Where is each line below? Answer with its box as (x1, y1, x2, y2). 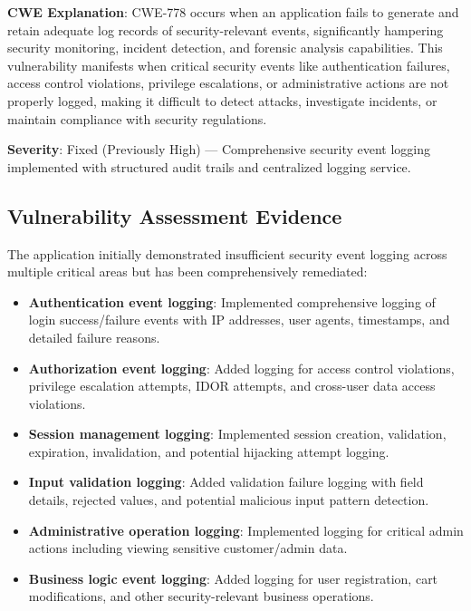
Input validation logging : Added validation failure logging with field (28, 472, 424, 491)
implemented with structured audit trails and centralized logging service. (7, 157, 411, 176)
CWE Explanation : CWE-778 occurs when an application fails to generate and (7, 3, 459, 21)
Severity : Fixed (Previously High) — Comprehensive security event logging (7, 140, 431, 159)
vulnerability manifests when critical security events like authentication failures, (7, 55, 450, 74)
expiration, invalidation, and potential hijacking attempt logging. (28, 441, 389, 461)
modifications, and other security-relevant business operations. (28, 587, 374, 606)
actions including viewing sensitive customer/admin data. (28, 538, 348, 558)
